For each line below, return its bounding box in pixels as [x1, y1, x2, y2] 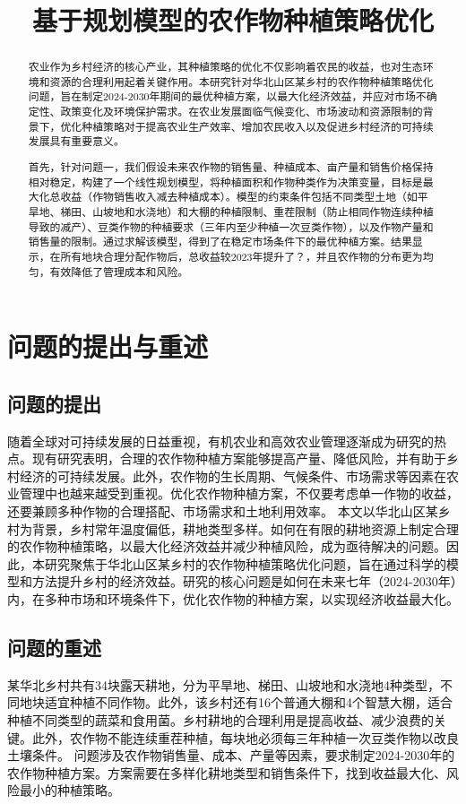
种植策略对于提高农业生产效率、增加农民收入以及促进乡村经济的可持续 [82, 118, 434, 134]
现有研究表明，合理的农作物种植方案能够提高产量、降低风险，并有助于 [31, 449, 446, 468]
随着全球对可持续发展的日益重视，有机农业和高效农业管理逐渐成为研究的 [7, 431, 434, 450]
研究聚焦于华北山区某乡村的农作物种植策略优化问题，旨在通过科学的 [44, 554, 446, 573]
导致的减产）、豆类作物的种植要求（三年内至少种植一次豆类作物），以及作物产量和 [28, 219, 434, 234]
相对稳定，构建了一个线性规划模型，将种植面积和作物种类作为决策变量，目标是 [28, 174, 423, 189]
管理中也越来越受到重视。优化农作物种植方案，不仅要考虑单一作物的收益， [19, 484, 459, 503]
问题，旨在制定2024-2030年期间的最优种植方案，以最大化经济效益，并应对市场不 [28, 89, 427, 104]
